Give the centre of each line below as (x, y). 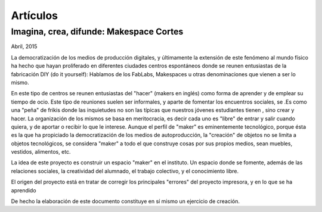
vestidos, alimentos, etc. (41, 152)
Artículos (35, 15)
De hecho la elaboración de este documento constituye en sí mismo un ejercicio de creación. (126, 201)
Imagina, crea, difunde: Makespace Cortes (97, 32)
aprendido (24, 190)
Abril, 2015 (24, 46)
